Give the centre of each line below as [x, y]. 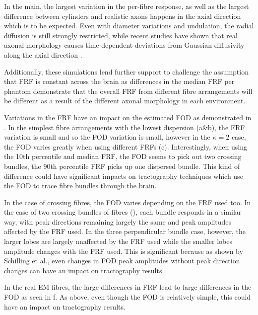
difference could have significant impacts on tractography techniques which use [124, 176]
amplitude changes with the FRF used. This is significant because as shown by [124, 251]
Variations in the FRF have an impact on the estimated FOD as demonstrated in [128, 117]
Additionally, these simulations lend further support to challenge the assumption [126, 71]
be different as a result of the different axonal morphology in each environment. [125, 101]
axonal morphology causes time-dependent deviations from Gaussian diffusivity [124, 45]
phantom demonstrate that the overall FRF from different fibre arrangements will [128, 91]
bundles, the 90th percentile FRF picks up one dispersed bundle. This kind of [122, 166]
